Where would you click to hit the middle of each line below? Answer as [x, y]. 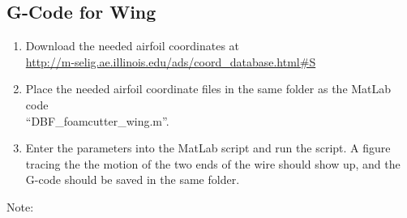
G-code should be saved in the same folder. [133, 180]
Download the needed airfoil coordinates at [133, 46]
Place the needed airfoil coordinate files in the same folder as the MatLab [208, 89]
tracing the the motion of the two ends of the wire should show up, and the [213, 163]
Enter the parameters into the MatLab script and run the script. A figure [208, 148]
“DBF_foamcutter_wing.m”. [97, 120]
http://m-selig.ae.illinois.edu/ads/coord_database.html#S [171, 61]
